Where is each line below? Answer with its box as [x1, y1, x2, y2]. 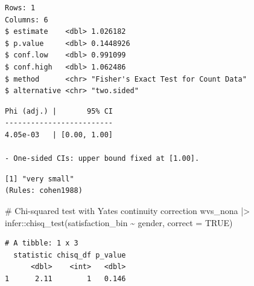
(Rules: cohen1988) [5, 186, 83, 195]
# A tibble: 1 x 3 [5, 239, 78, 248]
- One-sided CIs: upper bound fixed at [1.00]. [5, 154, 200, 163]
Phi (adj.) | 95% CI [5, 106, 113, 115]
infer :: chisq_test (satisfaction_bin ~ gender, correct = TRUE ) [5, 216, 233, 229]
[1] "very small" [5, 174, 74, 183]
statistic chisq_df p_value [13, 250, 126, 259]
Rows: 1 [5, 4, 36, 12]
